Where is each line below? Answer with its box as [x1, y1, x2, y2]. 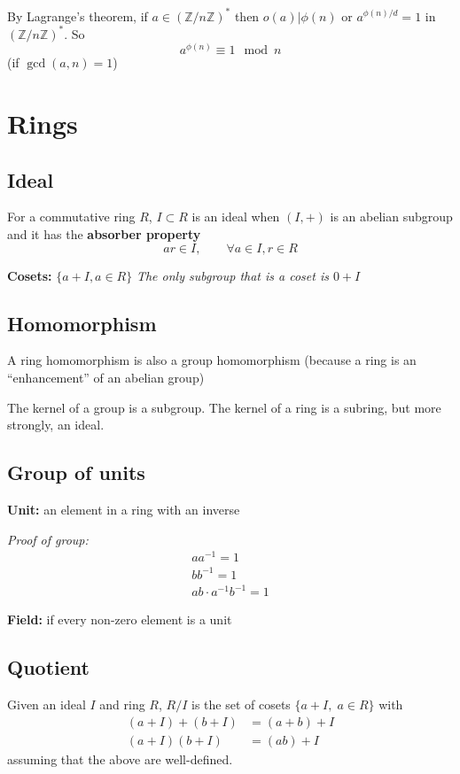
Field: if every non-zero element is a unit [7, 610, 232, 629]
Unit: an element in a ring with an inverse [7, 499, 240, 518]
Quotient [7, 654, 90, 681]
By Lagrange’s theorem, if [7, 6, 148, 25]
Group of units [7, 459, 145, 486]
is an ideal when [191, 207, 280, 226]
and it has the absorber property [7, 224, 201, 243]
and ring [99, 695, 145, 714]
